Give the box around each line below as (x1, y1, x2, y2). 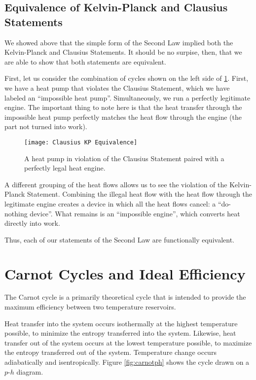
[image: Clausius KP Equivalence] (24, 138, 138, 146)
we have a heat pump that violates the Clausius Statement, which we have (4, 82, 230, 93)
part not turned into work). (4, 121, 87, 132)
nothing (4, 208, 28, 218)
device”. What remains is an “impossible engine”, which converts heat (30, 208, 240, 218)
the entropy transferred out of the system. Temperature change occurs (4, 347, 217, 357)
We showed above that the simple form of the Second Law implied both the (4, 37, 233, 47)
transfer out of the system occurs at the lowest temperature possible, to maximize (4, 337, 252, 347)
